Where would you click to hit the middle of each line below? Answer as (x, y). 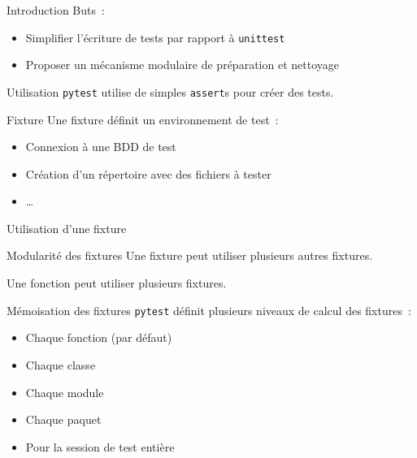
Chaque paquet (63, 419)
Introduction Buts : (56, 10)
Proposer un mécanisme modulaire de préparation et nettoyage (182, 65)
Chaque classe (61, 364)
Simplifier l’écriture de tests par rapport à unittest (155, 37)
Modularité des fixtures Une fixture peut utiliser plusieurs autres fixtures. (190, 255)
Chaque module (65, 392)
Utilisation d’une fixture (67, 228)
